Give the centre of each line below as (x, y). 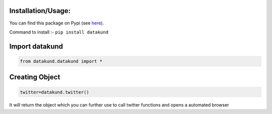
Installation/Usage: (40, 11)
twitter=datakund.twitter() (54, 92)
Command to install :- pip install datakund (59, 32)
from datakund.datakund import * (61, 61)
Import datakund (36, 46)
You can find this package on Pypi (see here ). (57, 23)
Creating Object (35, 77)
